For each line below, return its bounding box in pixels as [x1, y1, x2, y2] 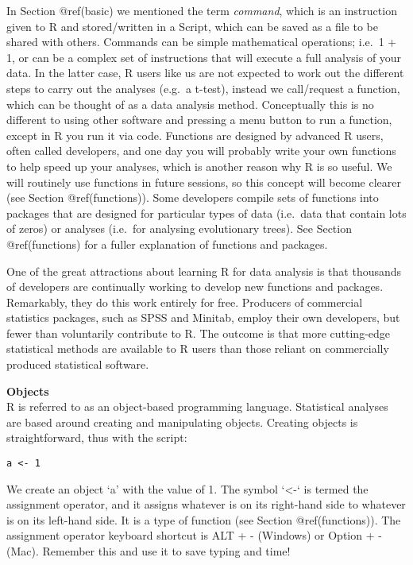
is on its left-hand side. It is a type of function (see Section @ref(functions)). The [6, 511, 401, 528]
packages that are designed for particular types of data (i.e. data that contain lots [6, 204, 407, 221]
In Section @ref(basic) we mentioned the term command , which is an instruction [6, 2, 397, 18]
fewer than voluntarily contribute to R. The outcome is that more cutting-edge [6, 324, 391, 341]
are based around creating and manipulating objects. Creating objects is [6, 413, 358, 430]
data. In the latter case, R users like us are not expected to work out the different [6, 64, 404, 81]
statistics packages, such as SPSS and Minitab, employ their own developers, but [6, 309, 400, 326]
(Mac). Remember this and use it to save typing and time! [6, 543, 291, 559]
